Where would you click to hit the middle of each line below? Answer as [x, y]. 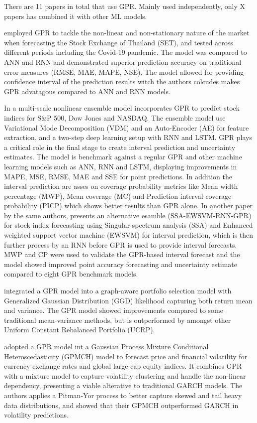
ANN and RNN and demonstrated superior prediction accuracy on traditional [123, 62]
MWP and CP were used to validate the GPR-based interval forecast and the [122, 254]
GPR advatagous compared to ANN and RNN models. [87, 91]
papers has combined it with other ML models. [76, 16]
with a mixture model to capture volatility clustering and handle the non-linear [125, 375]
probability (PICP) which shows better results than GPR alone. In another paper [128, 206]
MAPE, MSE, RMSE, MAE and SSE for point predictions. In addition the [118, 176]
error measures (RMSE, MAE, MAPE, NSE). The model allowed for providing [124, 71]
